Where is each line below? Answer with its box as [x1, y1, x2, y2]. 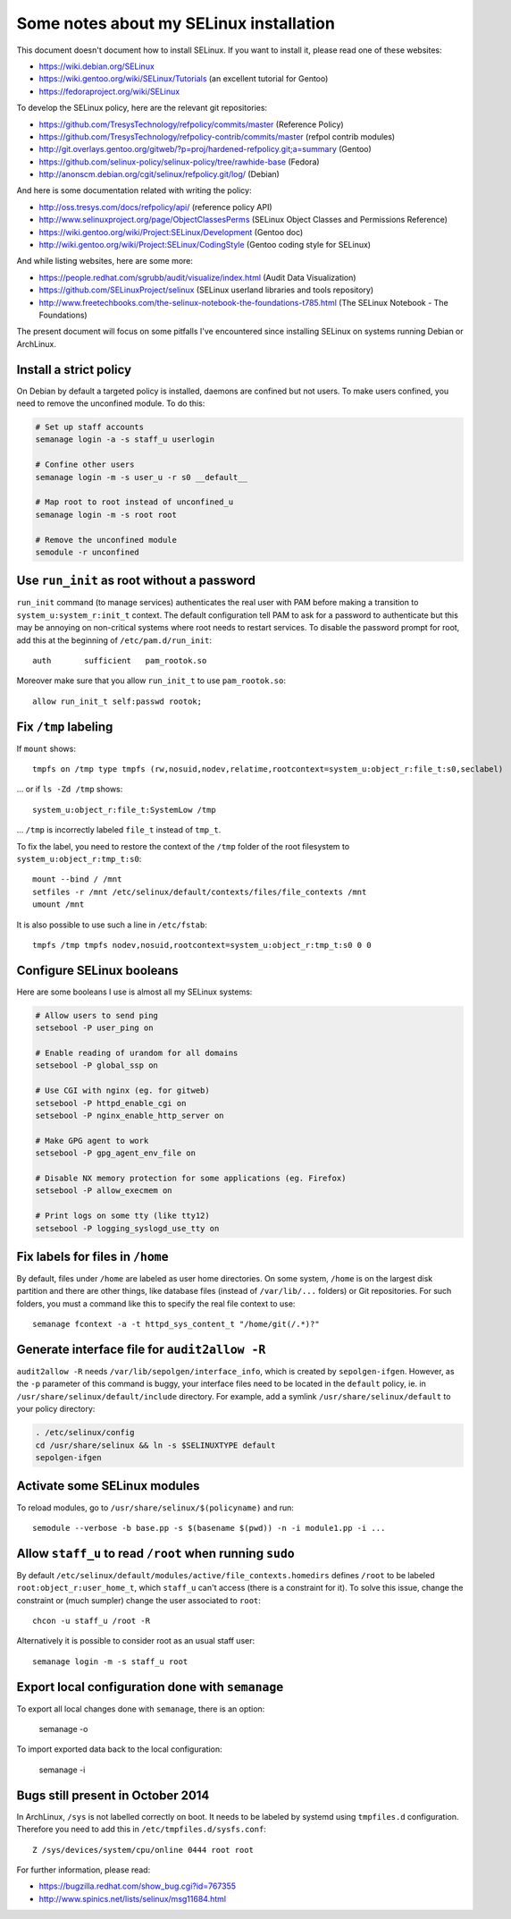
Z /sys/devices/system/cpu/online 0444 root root [32, 1845, 255, 1855]
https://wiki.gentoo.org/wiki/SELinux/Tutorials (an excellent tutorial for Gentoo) [38, 73, 329, 84]
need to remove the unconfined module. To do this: [16, 398, 205, 409]
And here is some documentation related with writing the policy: [16, 185, 252, 196]
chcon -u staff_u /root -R [32, 1616, 151, 1626]
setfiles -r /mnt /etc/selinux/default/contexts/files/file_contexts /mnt [32, 886, 367, 897]
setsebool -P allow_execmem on [35, 1186, 173, 1196]
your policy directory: [16, 1404, 96, 1415]
